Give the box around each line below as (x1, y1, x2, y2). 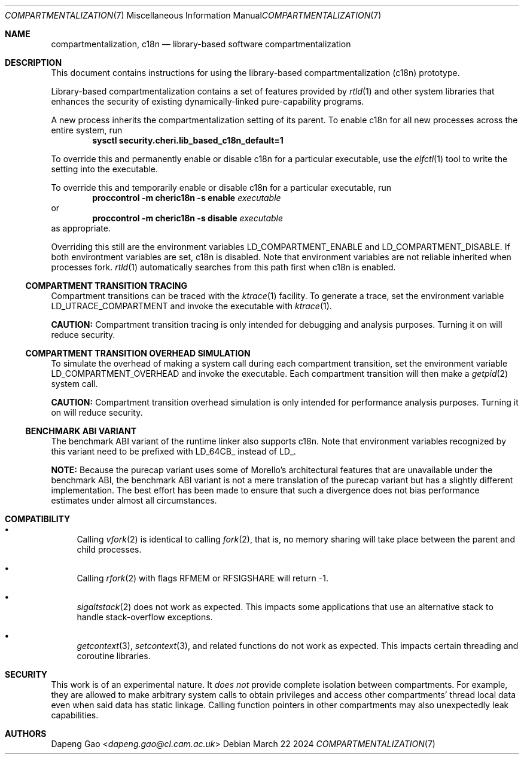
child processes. (77, 544, 142, 554)
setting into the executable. (51, 164, 158, 174)
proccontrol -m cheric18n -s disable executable (92, 213, 284, 223)
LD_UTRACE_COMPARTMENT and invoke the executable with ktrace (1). (51, 301, 332, 311)
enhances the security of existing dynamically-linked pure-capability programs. (51, 96, 364, 106)
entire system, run (51, 125, 123, 135)
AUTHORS (5, 728, 47, 739)
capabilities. (51, 710, 99, 720)
